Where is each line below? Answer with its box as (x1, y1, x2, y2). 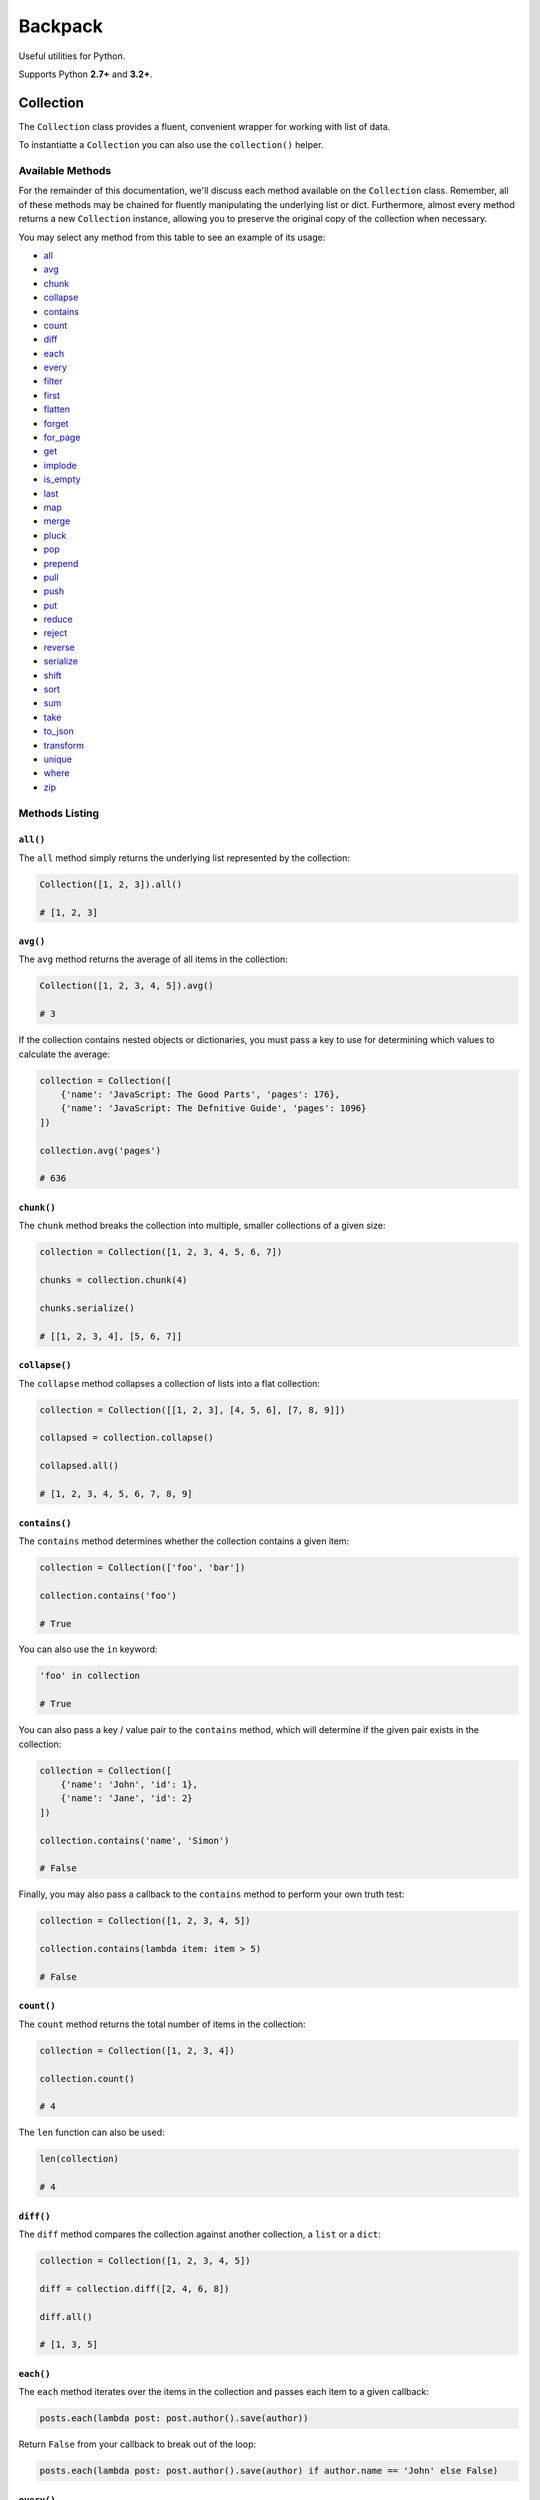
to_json (43, 725, 75, 737)
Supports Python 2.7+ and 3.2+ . (18, 68, 153, 80)
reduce (43, 613, 74, 625)
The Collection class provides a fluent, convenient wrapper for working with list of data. (18, 120, 391, 132)
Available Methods (18, 164, 112, 177)
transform (43, 739, 85, 751)
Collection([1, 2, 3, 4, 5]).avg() (39, 980, 214, 992)
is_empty (43, 473, 81, 485)
